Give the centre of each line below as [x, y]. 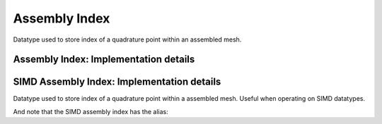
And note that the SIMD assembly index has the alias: [91, 111]
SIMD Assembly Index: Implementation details [117, 82]
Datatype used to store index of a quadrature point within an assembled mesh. [127, 39]
